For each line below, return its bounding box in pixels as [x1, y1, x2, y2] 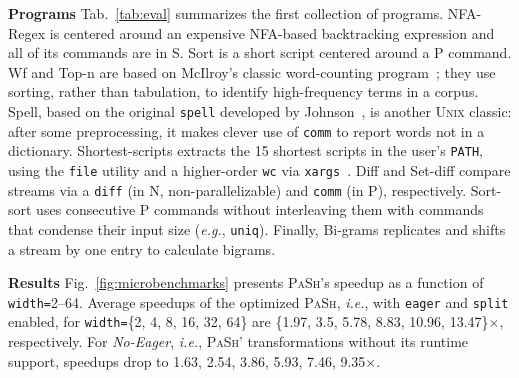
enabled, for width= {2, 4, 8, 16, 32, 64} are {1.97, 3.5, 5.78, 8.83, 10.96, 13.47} [8, 311, 489, 332]
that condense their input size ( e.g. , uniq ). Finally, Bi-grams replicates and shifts [8, 218, 506, 239]
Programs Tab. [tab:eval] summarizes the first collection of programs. [8, 3, 444, 23]
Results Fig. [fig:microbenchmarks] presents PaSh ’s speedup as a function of [8, 272, 484, 293]
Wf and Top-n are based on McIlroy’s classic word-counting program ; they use [8, 61, 496, 82]
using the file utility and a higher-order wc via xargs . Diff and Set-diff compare [8, 159, 511, 180]
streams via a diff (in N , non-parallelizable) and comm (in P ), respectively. [8, 179, 467, 200]
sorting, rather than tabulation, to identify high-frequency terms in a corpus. [8, 81, 479, 102]
